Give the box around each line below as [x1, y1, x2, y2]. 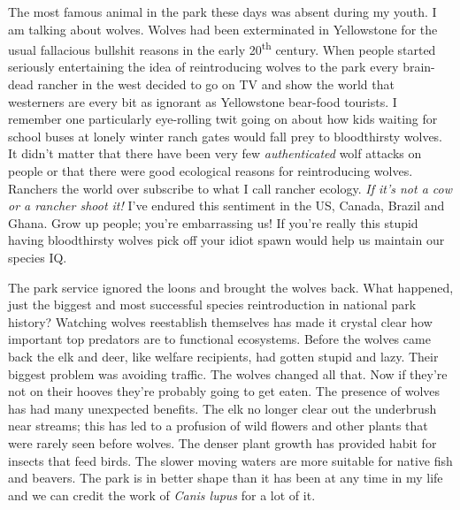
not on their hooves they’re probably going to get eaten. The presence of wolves [8, 382, 441, 400]
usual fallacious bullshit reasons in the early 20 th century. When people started [8, 38, 436, 58]
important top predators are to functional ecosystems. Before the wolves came [8, 330, 431, 348]
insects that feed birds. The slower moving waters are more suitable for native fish [8, 451, 453, 469]
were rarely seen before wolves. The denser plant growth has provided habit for [8, 433, 437, 452]
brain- [402, 57, 435, 76]
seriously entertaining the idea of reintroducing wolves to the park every [8, 57, 399, 76]
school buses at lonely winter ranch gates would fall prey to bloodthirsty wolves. [8, 126, 443, 145]
